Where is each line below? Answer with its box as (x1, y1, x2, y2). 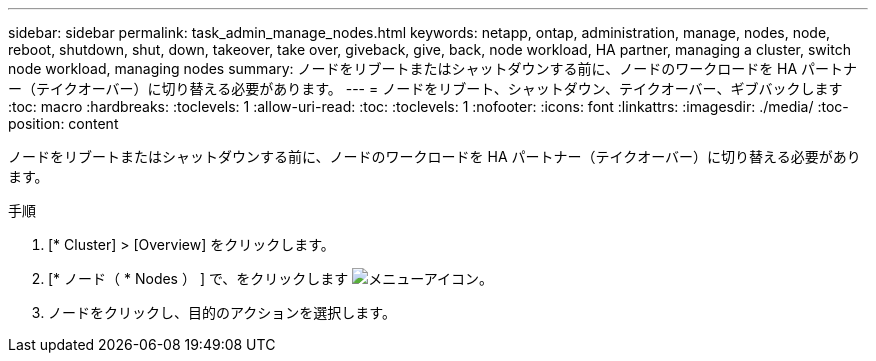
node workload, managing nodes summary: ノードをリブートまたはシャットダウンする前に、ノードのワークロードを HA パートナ (8, 60, 858, 77)
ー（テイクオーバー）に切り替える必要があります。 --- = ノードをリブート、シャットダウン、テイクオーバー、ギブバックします (8, 80, 843, 97)
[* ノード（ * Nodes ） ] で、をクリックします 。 (48, 270, 494, 287)
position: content (8, 115, 119, 132)
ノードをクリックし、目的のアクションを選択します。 (48, 304, 396, 321)
